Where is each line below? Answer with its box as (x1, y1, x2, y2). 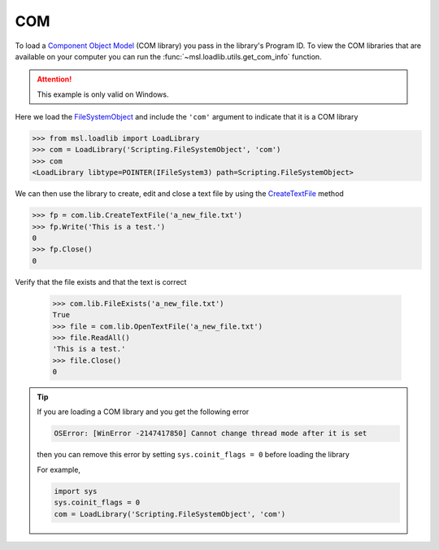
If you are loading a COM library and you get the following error (37, 407, 250, 417)
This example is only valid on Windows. (37, 89, 169, 99)
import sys (54, 487, 98, 495)
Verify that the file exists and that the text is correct (15, 277, 187, 286)
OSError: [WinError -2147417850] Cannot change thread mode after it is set (54, 429, 367, 439)
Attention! (37, 74, 72, 85)
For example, (37, 465, 81, 474)
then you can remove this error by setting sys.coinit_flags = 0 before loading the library (37, 450, 350, 460)
